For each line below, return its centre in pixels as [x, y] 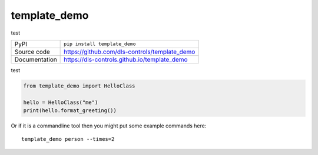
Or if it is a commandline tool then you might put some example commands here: [109, 126]
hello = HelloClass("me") [61, 102]
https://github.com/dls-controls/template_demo [130, 52]
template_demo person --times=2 [68, 139]
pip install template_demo [100, 44]
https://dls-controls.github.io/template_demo [126, 59]
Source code [32, 52]
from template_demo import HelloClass [79, 86]
